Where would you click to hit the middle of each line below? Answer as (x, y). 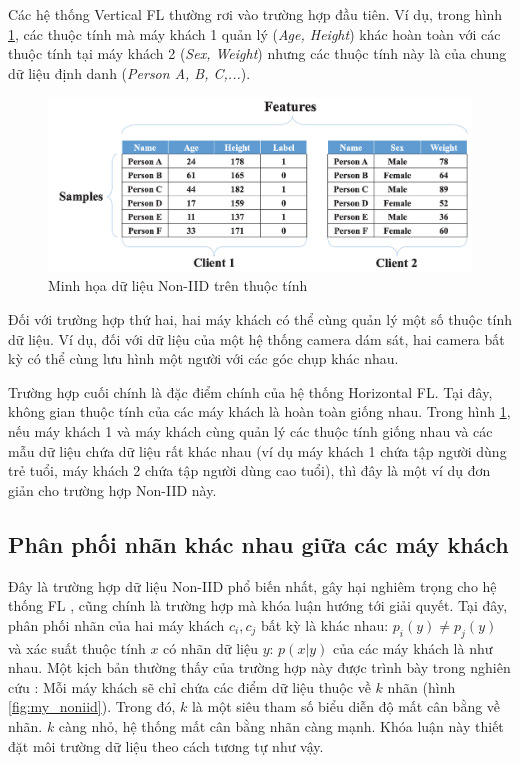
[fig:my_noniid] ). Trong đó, (92, 706)
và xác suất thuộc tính (77, 647)
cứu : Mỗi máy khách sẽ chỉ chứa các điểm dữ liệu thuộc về (189, 686)
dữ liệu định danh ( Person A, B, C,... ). (129, 72)
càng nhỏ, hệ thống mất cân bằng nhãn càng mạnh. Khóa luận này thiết (281, 725)
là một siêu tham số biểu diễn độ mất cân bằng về (346, 706)
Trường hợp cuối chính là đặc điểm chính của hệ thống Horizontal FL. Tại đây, (250, 391)
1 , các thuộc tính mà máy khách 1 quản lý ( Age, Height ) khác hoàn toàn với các (254, 33)
